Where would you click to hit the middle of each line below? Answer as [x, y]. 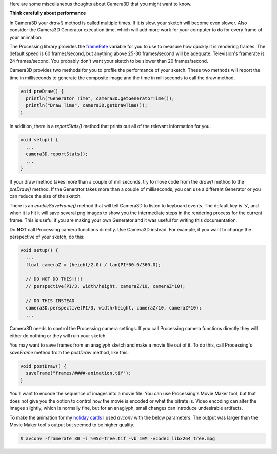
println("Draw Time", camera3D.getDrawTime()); [87, 106]
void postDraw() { [43, 366]
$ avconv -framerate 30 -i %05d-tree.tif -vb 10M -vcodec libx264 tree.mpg [118, 438]
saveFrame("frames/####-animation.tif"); [79, 373]
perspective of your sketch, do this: [47, 237]
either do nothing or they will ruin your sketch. [58, 335]
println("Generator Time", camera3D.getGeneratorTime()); [100, 98]
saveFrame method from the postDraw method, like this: [69, 352]
